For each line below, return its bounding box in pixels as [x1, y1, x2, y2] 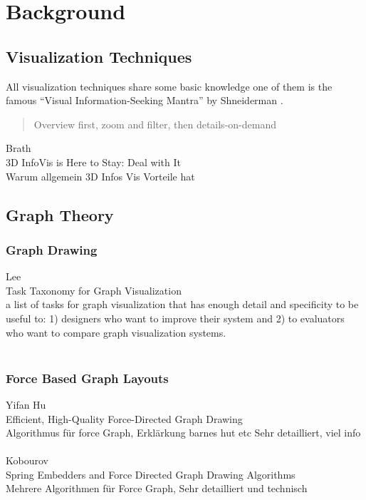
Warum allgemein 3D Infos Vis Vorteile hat [6, 168, 195, 183]
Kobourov [6, 453, 48, 468]
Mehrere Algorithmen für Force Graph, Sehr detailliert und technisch [6, 481, 308, 496]
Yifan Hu [6, 397, 46, 412]
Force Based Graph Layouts [6, 369, 169, 387]
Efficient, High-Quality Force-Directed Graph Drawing [6, 411, 243, 426]
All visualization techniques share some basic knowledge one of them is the [6, 78, 333, 93]
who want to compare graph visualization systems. [6, 325, 226, 340]
